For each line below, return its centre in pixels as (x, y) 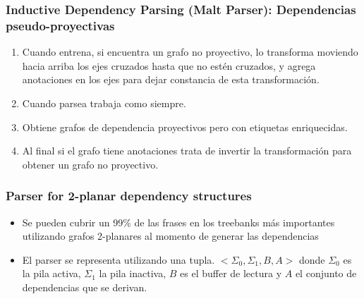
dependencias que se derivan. (85, 287)
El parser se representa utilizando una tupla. (119, 259)
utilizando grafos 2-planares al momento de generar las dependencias (170, 236)
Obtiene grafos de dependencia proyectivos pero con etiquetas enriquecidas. (185, 127)
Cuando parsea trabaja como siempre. (104, 103)
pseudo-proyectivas (60, 25)
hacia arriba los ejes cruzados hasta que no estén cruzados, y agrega (169, 65)
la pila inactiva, (133, 273)
